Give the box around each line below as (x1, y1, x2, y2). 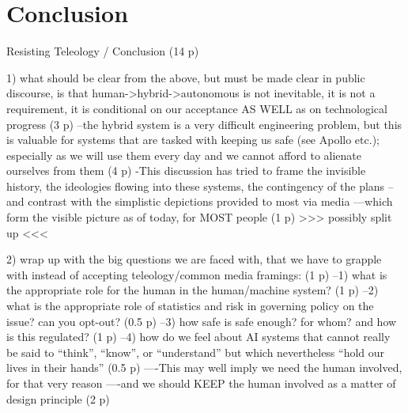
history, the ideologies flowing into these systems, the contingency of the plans (6, 177, 385, 194)
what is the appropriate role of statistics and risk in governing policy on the (6, 297, 374, 314)
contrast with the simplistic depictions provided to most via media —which (28, 193, 393, 210)
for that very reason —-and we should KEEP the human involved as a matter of (6, 375, 396, 391)
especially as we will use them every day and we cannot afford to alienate (6, 146, 362, 163)
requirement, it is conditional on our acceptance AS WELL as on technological (6, 100, 387, 116)
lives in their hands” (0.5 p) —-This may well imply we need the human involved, (6, 359, 402, 376)
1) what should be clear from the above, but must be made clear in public (6, 69, 365, 85)
